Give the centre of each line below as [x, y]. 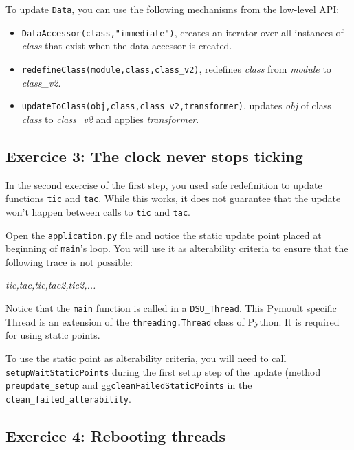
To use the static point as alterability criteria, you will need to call [146, 358]
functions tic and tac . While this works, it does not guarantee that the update [173, 198]
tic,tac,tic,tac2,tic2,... [51, 285]
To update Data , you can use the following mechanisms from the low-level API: [173, 9]
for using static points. [53, 335]
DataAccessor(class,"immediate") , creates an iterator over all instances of [182, 32]
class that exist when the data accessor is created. [127, 46]
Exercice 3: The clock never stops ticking [154, 156]
